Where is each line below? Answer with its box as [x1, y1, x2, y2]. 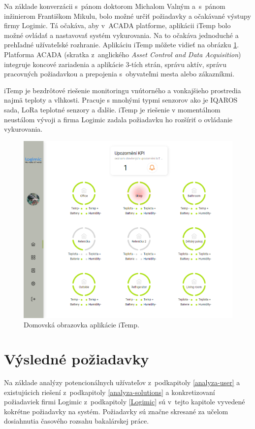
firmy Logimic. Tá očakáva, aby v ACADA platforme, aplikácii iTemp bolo [4, 20, 231, 31]
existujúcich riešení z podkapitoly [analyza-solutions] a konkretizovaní [4, 387, 215, 397]
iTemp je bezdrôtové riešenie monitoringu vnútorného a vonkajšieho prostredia [4, 85, 241, 95]
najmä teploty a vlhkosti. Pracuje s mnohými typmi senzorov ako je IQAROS [4, 95, 238, 105]
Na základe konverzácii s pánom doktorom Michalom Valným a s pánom [4, 1, 225, 11]
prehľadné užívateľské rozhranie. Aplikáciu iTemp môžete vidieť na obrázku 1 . [4, 39, 239, 50]
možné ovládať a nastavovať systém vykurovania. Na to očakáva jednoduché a [4, 30, 239, 40]
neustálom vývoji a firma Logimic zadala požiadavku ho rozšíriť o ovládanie [4, 114, 233, 124]
